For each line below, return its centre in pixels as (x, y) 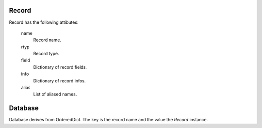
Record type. (46, 54)
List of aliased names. (55, 94)
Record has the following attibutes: (44, 22)
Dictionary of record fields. (60, 67)
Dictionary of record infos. (59, 80)
